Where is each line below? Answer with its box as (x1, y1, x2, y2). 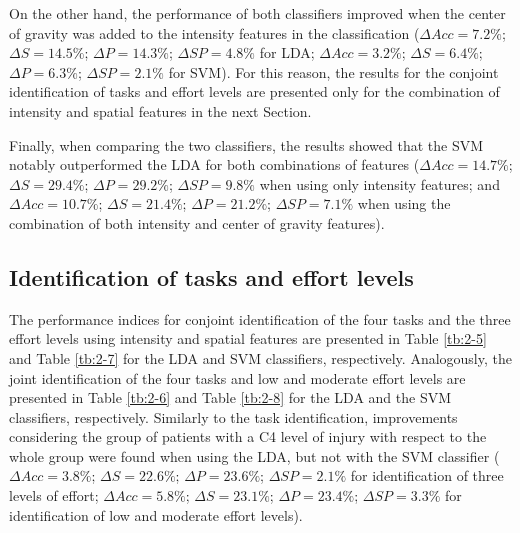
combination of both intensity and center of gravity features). (9, 212, 385, 233)
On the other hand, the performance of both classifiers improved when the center (9, 3, 506, 23)
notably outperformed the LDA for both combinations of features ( (9, 154, 420, 175)
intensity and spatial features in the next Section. (9, 100, 312, 121)
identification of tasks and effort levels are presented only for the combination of (9, 81, 500, 102)
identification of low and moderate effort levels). (9, 504, 303, 525)
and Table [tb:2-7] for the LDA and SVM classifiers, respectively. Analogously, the (9, 347, 512, 368)
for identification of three (350, 465, 504, 486)
